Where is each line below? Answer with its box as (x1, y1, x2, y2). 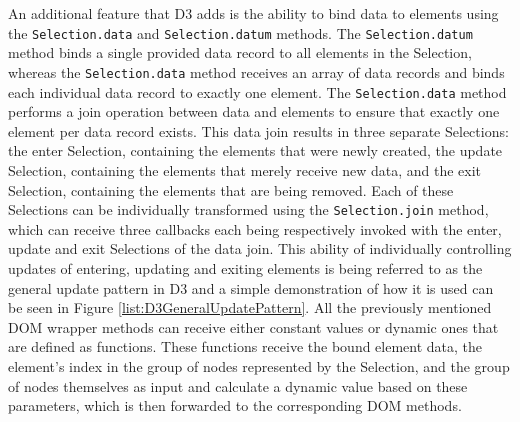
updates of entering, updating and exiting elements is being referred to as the (8, 257, 483, 278)
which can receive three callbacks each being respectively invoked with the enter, (8, 218, 502, 239)
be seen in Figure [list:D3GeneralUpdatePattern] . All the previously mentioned (8, 297, 492, 318)
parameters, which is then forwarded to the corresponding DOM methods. (8, 395, 462, 416)
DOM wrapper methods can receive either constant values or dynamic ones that (8, 316, 499, 337)
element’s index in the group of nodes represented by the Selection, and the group (8, 355, 510, 376)
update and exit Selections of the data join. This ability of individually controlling (8, 238, 512, 259)
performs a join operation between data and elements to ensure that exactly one (8, 101, 500, 122)
